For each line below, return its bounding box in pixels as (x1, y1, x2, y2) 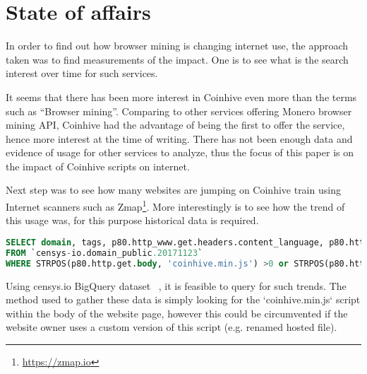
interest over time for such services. (6, 66, 158, 81)
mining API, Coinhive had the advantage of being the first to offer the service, (6, 117, 345, 132)
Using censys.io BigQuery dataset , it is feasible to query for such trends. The (6, 278, 347, 293)
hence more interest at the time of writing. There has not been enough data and (6, 131, 353, 146)
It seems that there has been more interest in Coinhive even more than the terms (6, 89, 357, 104)
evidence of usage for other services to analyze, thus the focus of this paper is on (6, 145, 354, 160)
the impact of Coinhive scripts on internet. (6, 158, 190, 173)
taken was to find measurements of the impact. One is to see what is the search (6, 52, 349, 66)
